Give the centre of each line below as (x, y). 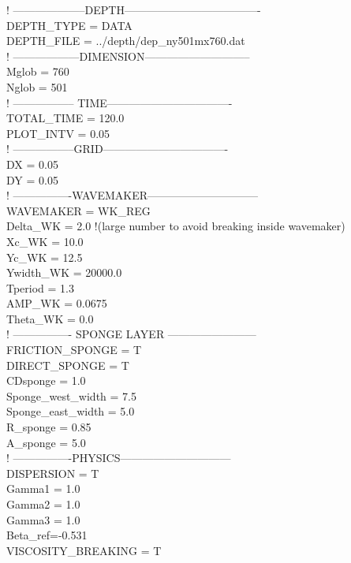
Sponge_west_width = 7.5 (71, 395)
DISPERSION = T (53, 473)
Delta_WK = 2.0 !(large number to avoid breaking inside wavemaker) (176, 226)
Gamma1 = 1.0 (43, 488)
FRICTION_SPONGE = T (74, 350)
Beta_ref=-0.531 (47, 535)
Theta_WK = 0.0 (50, 318)
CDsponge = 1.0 (46, 380)
